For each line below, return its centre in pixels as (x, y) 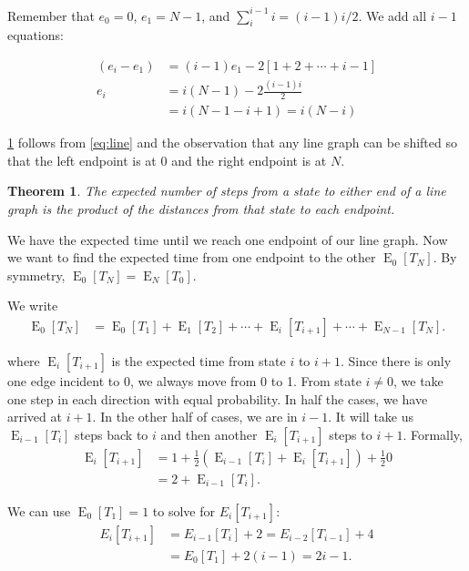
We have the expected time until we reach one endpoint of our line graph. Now (228, 239)
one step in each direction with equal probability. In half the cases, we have (218, 398)
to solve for (184, 510)
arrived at (35, 417)
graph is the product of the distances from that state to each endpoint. (201, 208)
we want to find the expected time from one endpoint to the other (192, 257)
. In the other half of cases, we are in (195, 417)
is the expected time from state (199, 360)
